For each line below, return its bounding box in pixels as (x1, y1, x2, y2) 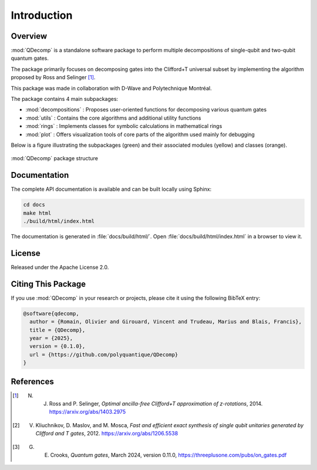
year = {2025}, (29, 334, 73, 341)
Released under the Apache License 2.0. (11, 263, 109, 270)
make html (23, 209, 52, 217)
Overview (11, 31, 48, 41)
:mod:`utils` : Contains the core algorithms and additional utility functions (25, 114, 201, 121)
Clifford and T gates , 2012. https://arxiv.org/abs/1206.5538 (35, 430, 178, 437)
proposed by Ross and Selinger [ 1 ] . (11, 74, 96, 81)
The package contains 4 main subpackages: (11, 96, 119, 103)
